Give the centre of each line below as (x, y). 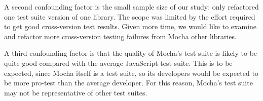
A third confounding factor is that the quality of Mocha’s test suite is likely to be (131, 53)
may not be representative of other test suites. (76, 92)
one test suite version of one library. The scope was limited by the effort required (130, 16)
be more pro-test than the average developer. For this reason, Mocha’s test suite (128, 83)
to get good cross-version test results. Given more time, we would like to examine (130, 26)
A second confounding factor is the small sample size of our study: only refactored (131, 7)
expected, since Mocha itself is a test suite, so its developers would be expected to (131, 73)
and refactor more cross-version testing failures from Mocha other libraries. (120, 36)
